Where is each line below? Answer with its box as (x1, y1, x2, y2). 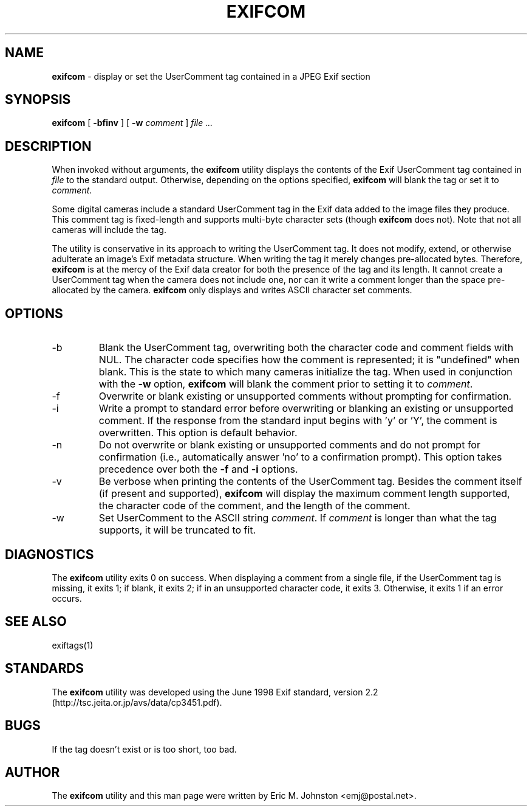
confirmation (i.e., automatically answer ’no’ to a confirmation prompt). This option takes (98, 451, 502, 464)
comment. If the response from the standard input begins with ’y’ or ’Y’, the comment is (98, 414, 497, 427)
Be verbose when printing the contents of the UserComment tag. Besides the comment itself (98, 475, 522, 488)
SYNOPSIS (5, 92, 71, 108)
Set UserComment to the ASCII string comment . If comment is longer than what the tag (98, 512, 497, 524)
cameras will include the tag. (52, 225, 166, 235)
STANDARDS (5, 661, 84, 677)
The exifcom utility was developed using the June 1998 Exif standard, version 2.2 (52, 686, 378, 697)
